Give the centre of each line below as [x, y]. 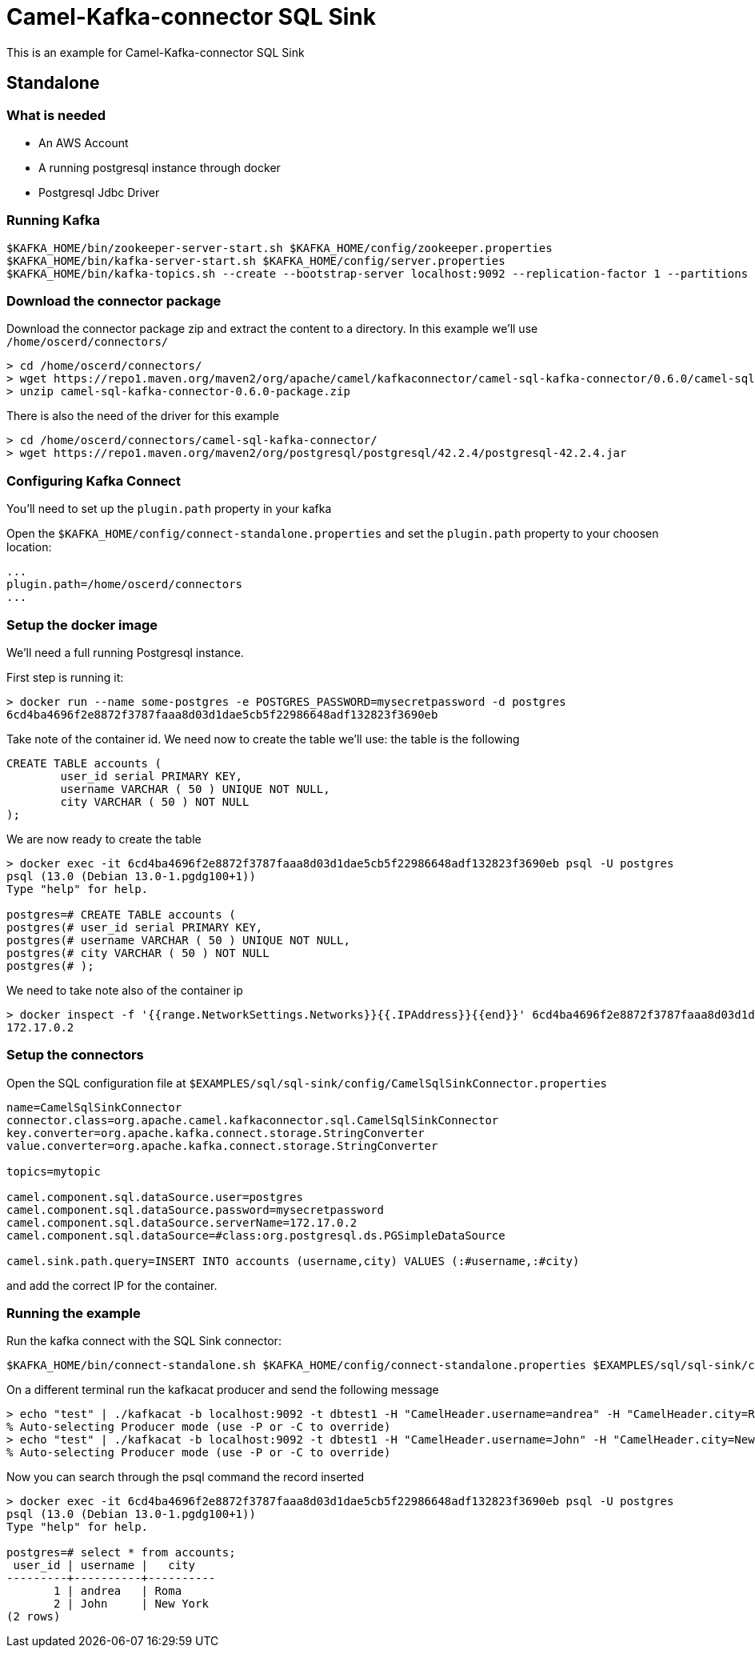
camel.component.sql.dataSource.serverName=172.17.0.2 [182, 1222]
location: [29, 547]
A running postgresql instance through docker [160, 167]
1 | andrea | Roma [118, 1591]
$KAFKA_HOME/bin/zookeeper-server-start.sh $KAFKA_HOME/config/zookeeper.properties [280, 248]
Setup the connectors [75, 1055]
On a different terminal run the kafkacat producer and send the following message [223, 1390]
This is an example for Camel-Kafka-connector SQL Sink [156, 52]
